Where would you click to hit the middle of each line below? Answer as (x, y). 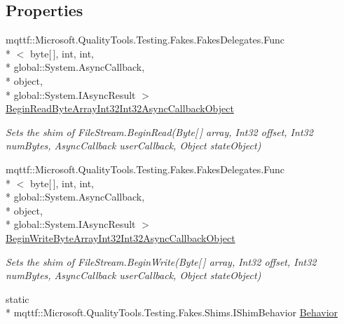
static (18, 298)
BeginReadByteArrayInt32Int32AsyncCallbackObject (120, 108)
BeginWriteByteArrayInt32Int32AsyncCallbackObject (121, 237)
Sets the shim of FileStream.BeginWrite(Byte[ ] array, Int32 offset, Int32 (161, 261)
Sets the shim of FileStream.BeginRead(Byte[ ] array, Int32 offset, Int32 (159, 131)
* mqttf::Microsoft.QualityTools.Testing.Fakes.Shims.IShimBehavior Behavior (172, 312)
